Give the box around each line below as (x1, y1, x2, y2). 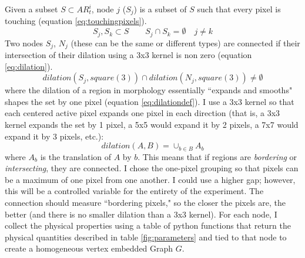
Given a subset (5, 3, 58, 15)
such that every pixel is (197, 3, 281, 15)
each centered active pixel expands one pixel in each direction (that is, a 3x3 (5, 107, 280, 119)
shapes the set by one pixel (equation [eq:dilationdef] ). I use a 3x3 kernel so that (5, 95, 294, 107)
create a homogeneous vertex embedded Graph (5, 242, 173, 254)
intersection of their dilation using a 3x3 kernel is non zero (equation (5, 48, 252, 60)
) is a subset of (133, 3, 187, 15)
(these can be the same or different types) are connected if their (71, 36, 300, 49)
